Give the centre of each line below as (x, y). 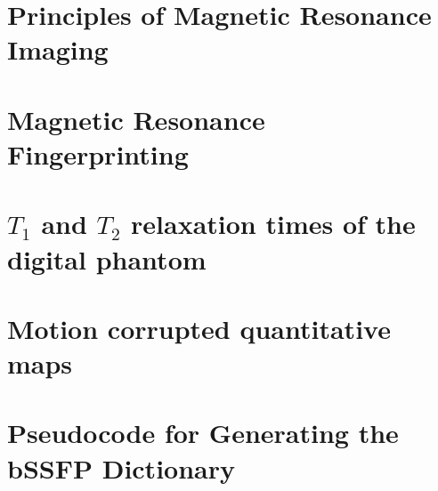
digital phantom (107, 258)
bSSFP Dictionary (121, 467)
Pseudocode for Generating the (203, 433)
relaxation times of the (273, 224)
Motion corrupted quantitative (199, 328)
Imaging (58, 49)
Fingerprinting (98, 153)
